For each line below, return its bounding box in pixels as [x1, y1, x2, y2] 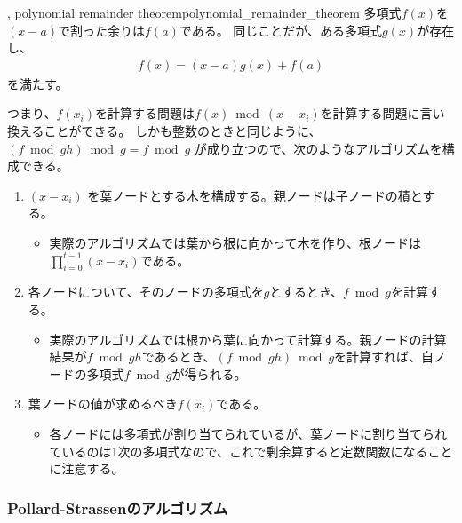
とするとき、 [269, 282, 343, 301]
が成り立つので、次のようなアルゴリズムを [194, 139, 442, 157]
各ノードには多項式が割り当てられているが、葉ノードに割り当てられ [49, 424, 447, 442]
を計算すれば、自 [334, 347, 434, 366]
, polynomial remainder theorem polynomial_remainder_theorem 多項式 [7, 4, 402, 21]
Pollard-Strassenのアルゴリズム [7, 496, 228, 519]
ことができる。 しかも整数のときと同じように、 [44, 122, 322, 139]
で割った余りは [58, 20, 146, 39]
